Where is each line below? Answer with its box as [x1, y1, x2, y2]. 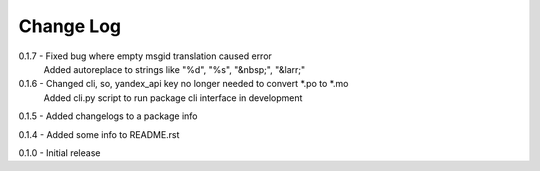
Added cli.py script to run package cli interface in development [43, 91, 303, 104]
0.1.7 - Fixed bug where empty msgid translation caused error [18, 50, 272, 62]
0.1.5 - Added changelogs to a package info [18, 110, 198, 122]
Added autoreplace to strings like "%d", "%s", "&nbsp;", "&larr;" [43, 63, 306, 75]
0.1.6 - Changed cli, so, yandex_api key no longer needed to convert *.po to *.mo [18, 78, 349, 90]
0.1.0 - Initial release [18, 146, 101, 159]
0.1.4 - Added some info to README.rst [18, 128, 180, 140]
